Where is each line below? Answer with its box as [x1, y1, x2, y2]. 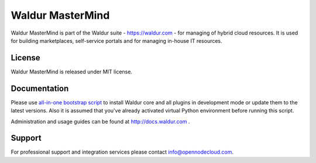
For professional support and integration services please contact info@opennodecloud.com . [11, 148, 234, 155]
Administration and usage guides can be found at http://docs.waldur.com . [11, 118, 190, 125]
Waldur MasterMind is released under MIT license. [11, 68, 133, 75]
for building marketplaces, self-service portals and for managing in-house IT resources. [11, 37, 222, 44]
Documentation [11, 83, 69, 93]
